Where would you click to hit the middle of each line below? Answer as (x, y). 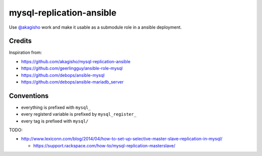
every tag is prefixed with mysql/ (55, 121)
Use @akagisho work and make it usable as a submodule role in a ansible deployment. (95, 27)
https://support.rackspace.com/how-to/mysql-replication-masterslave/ (104, 145)
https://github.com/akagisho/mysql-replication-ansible (76, 61)
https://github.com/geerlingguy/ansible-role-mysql (72, 69)
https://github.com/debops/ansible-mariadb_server (72, 82)
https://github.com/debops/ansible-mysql (63, 75)
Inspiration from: (25, 52)
